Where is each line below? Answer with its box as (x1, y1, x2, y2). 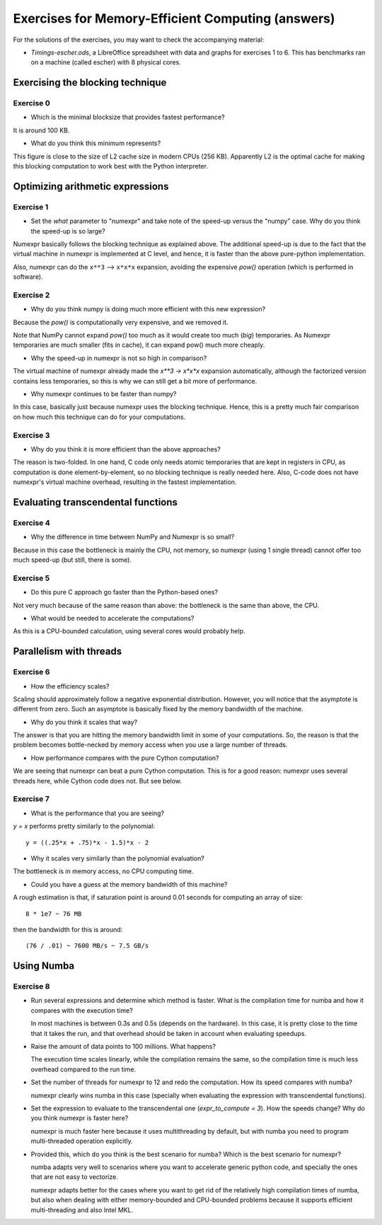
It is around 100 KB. (13, 126, 70, 134)
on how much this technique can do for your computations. (13, 413, 186, 421)
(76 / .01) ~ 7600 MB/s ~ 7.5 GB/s (25, 942, 149, 950)
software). (13, 272, 43, 281)
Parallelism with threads (13, 645, 122, 657)
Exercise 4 (13, 517, 51, 527)
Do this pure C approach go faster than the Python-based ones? (30, 588, 219, 597)
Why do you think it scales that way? (30, 718, 138, 726)
